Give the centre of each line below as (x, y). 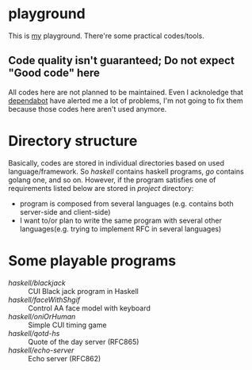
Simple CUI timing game (67, 325)
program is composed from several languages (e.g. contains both (126, 204)
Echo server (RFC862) (65, 358)
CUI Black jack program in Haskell (83, 291)
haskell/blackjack (37, 283)
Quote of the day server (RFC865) (84, 341)
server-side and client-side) (65, 212)
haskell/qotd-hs (34, 333)
